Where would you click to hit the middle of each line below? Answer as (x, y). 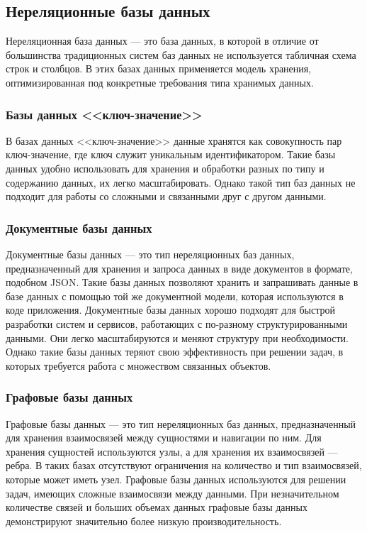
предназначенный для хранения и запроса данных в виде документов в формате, (179, 268)
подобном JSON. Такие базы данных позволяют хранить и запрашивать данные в (182, 282)
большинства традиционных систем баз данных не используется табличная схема (181, 54)
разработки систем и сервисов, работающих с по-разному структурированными (177, 323)
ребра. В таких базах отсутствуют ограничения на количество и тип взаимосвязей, (184, 465)
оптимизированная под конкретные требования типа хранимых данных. (160, 82)
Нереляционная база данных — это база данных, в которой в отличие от (162, 41)
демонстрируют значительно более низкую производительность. (144, 521)
